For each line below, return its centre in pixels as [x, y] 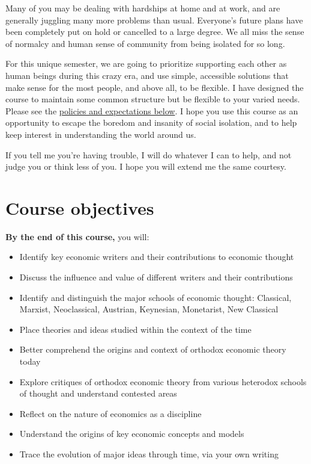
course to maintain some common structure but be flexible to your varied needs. [153, 99]
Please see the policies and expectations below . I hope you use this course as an [152, 110]
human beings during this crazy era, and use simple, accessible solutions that [147, 75]
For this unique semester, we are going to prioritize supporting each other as [146, 63]
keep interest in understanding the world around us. [101, 134]
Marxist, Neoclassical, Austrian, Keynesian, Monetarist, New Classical [149, 309]
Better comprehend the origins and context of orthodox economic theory [153, 349]
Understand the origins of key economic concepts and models [132, 434]
